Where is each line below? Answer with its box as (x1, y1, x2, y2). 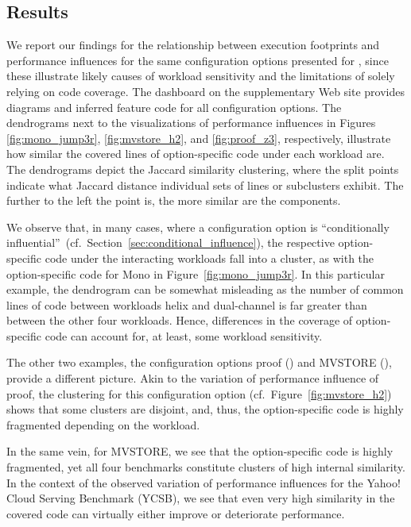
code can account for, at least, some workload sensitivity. (45, 327, 323, 344)
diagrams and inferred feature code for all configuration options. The (6, 98, 342, 115)
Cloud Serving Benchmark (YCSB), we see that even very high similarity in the (6, 490, 395, 506)
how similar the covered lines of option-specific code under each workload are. (6, 145, 385, 162)
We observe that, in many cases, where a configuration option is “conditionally (6, 218, 390, 235)
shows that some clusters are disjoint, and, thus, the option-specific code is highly (6, 401, 404, 417)
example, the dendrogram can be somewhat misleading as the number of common (6, 281, 404, 298)
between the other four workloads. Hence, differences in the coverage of (6, 312, 353, 329)
